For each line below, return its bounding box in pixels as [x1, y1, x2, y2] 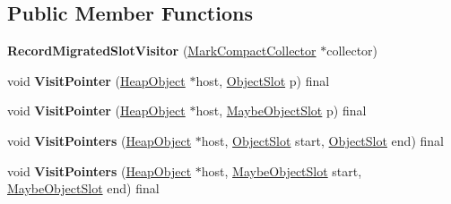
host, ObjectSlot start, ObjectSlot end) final [201, 131, 444, 149]
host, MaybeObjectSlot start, [201, 161, 362, 180]
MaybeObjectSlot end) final [7, 179, 160, 198]
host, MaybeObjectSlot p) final [195, 101, 367, 120]
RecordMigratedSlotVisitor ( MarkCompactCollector [7, 41, 317, 60]
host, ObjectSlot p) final [195, 71, 330, 89]
